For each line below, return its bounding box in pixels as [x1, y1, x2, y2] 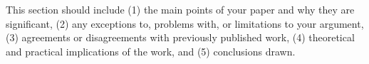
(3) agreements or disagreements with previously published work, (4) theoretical [6, 30, 355, 45]
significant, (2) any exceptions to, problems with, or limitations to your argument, [6, 16, 364, 31]
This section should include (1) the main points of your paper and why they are [6, 2, 355, 16]
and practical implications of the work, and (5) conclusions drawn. [6, 43, 296, 58]
